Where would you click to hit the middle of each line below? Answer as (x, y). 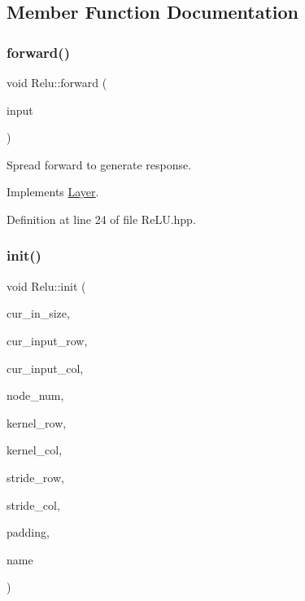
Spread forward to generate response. (99, 164)
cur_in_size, (38, 313)
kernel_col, (35, 450)
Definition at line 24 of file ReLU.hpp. (101, 219)
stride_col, (33, 504)
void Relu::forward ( (57, 82)
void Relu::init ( (46, 285)
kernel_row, (37, 422)
